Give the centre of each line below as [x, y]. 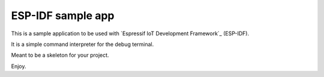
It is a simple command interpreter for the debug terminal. [82, 44]
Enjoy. [19, 66]
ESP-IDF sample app [63, 16]
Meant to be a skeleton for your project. [60, 55]
